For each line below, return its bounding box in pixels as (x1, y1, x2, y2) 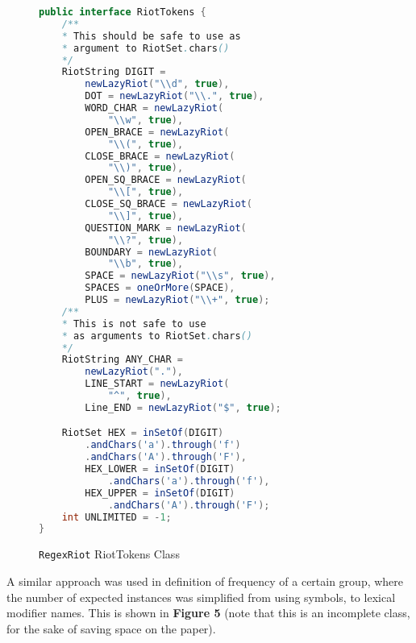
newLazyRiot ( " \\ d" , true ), (85, 78, 230, 90)
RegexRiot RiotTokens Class (39, 546, 180, 562)
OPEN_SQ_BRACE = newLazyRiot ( (85, 174, 247, 186)
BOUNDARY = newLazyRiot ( (85, 246, 218, 258)
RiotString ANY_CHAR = (61, 354, 183, 366)
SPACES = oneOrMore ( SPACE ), (85, 282, 235, 294)
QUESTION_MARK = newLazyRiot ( (85, 222, 247, 234)
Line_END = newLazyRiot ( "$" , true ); (85, 401, 281, 413)
